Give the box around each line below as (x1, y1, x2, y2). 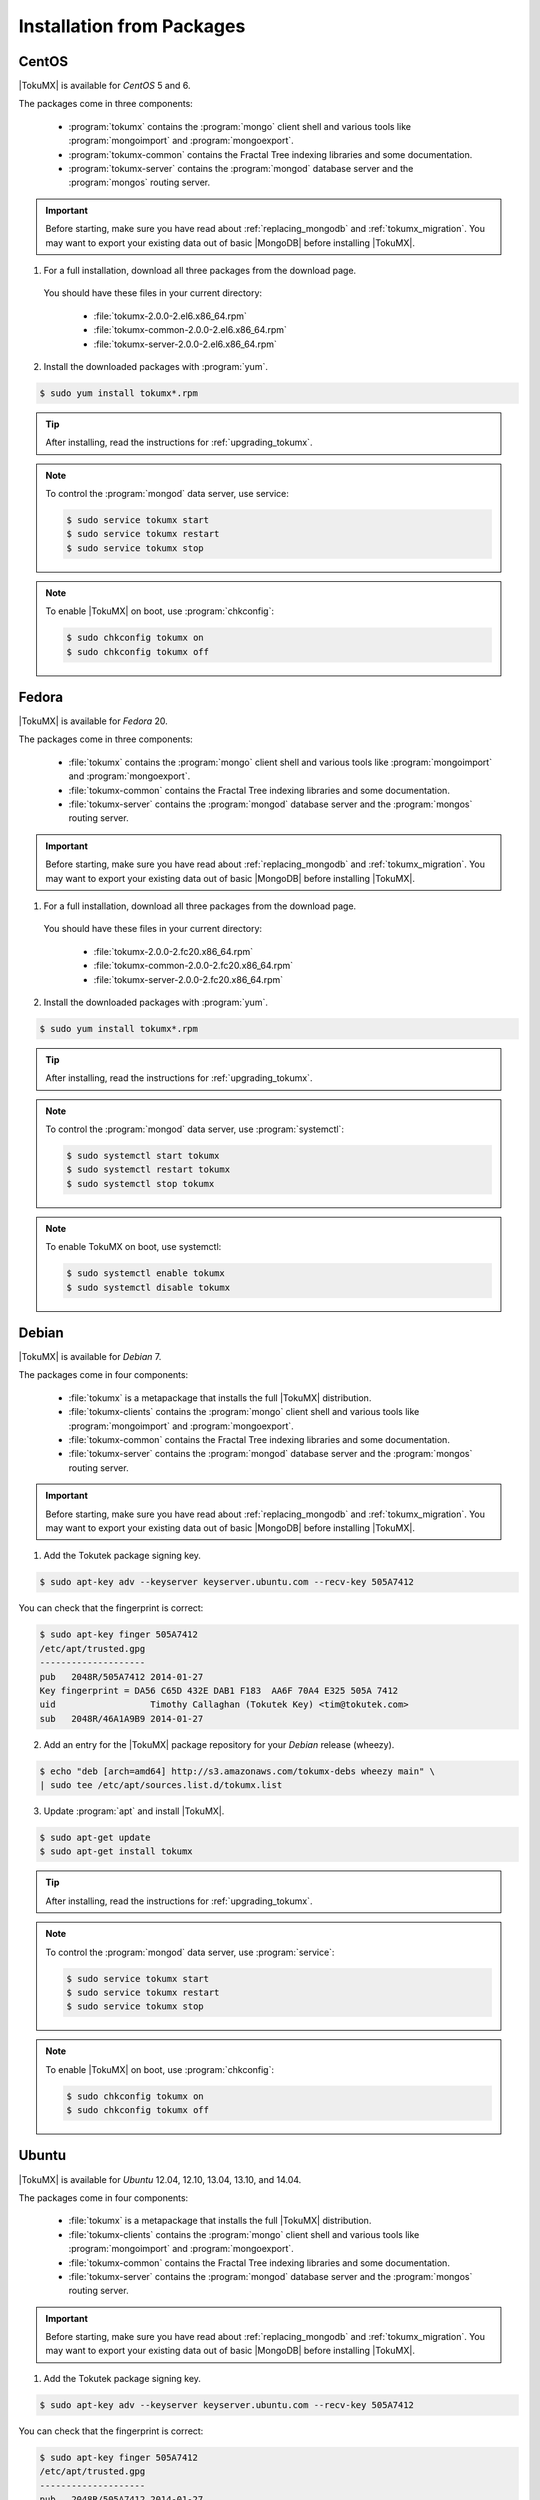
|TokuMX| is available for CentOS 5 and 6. (18, 80, 191, 92)
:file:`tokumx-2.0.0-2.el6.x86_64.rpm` (93, 310, 247, 322)
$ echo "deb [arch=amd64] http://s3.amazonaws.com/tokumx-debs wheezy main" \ (39, 1765, 435, 1777)
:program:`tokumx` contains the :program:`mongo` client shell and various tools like (68, 120, 412, 132)
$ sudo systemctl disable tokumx (66, 1281, 230, 1293)
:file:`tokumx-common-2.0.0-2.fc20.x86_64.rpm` (93, 960, 294, 972)
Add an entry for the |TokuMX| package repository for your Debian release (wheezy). (43, 1738, 395, 1750)
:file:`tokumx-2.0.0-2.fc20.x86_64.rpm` (93, 945, 254, 957)
